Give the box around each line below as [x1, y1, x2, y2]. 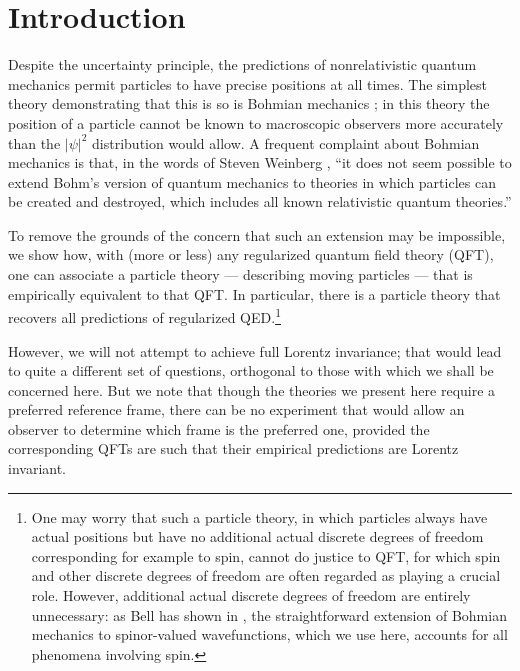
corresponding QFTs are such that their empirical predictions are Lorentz [8, 438, 459, 459]
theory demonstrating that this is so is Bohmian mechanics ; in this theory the [8, 93, 490, 114]
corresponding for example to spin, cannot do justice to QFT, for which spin [31, 545, 501, 566]
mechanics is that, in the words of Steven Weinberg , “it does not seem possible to [8, 152, 512, 173]
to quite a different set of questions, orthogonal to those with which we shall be [8, 360, 494, 381]
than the [8, 132, 61, 153]
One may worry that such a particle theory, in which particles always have [31, 506, 488, 527]
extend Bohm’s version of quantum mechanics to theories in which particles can [8, 171, 496, 192]
